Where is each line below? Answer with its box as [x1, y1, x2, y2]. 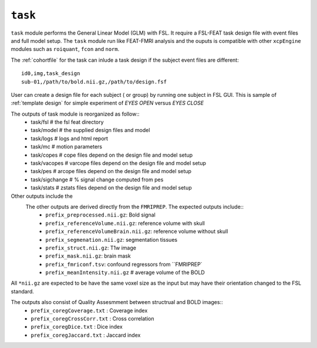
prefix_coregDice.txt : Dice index [31, 323, 123, 330]
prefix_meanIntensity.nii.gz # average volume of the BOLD [45, 269, 205, 276]
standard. [11, 288, 35, 295]
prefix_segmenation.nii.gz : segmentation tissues [45, 236, 178, 243]
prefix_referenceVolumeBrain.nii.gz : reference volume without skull [45, 228, 228, 235]
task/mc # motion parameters [31, 143, 103, 150]
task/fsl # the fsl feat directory [31, 119, 104, 126]
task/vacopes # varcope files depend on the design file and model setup [31, 160, 207, 167]
